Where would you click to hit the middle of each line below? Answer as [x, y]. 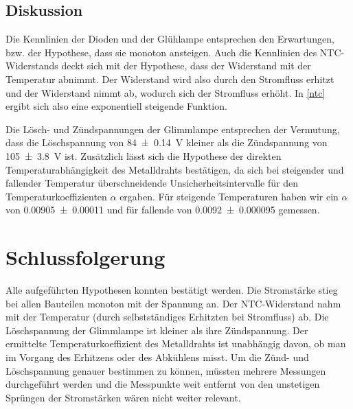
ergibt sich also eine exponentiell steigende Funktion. [116, 106]
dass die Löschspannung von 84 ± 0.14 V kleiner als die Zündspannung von [167, 142]
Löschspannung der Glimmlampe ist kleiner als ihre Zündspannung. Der [157, 330]
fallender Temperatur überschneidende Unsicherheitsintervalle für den [152, 183]
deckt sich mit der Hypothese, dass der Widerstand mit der [186, 66]
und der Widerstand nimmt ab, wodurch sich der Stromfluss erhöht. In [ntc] [166, 92]
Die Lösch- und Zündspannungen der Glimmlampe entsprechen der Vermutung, [173, 129]
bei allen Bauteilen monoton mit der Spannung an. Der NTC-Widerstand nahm [173, 303]
